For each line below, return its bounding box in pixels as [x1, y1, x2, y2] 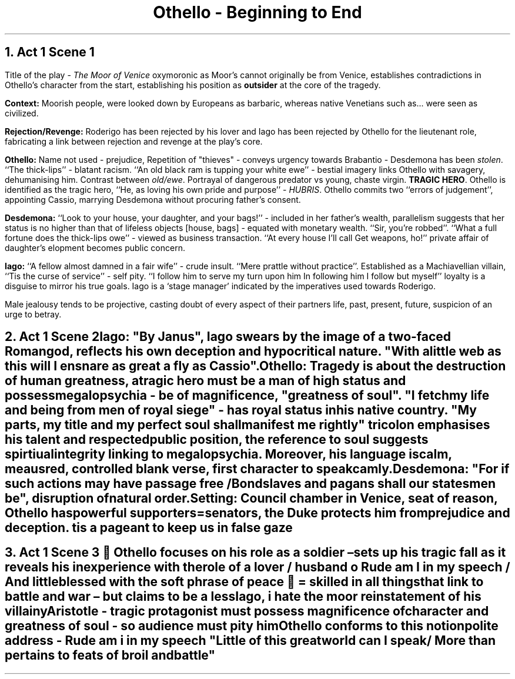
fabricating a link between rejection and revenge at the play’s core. [5, 136, 263, 146]
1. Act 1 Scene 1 [5, 45, 95, 60]
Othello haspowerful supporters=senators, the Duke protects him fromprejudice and [5, 506, 510, 521]
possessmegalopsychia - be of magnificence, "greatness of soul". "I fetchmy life [5, 388, 490, 403]
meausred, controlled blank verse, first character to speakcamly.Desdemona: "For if [5, 461, 510, 477]
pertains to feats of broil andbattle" [5, 648, 216, 663]
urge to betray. [5, 309, 62, 319]
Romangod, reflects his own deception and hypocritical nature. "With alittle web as [5, 344, 501, 359]
